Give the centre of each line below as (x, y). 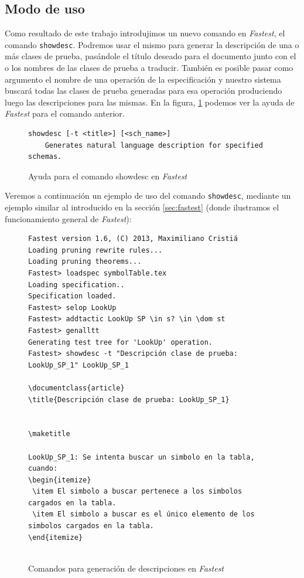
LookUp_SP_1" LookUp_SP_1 (78, 365)
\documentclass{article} (76, 388)
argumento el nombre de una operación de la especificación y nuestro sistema (143, 79)
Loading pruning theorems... (85, 262)
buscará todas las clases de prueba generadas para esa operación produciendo (144, 91)
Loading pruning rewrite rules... (95, 250)
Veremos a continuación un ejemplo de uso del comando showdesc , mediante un (148, 195)
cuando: (43, 469)
